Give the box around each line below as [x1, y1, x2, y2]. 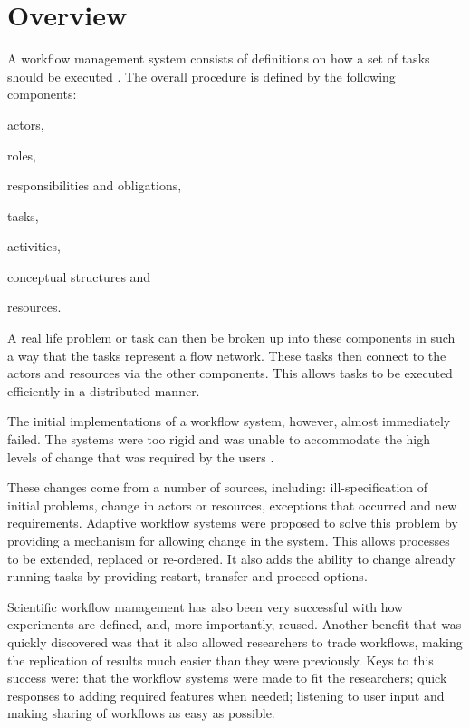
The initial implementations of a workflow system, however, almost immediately [7, 412, 451, 431]
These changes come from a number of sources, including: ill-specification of [7, 478, 428, 497]
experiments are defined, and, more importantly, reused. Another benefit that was [7, 615, 462, 634]
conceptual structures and [7, 267, 151, 286]
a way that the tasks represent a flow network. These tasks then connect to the [7, 345, 446, 364]
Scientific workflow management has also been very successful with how [7, 597, 404, 616]
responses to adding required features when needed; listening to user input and [7, 685, 445, 704]
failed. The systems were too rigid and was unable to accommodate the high [7, 430, 431, 449]
